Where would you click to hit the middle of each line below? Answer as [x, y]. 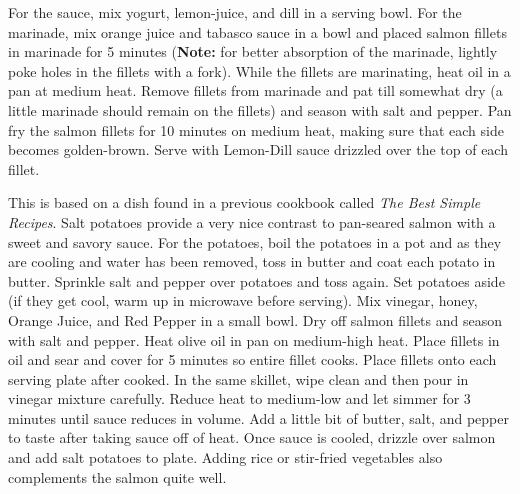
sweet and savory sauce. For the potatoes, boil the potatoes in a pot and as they [255, 241]
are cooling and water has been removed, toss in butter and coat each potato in [252, 261]
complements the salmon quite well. [117, 476]
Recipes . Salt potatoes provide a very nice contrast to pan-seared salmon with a [252, 221]
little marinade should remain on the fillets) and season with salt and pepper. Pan [260, 109]
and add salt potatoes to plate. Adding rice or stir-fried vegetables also [225, 457]
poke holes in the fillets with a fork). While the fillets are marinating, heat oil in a [259, 70]
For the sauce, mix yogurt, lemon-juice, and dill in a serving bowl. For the [235, 12]
